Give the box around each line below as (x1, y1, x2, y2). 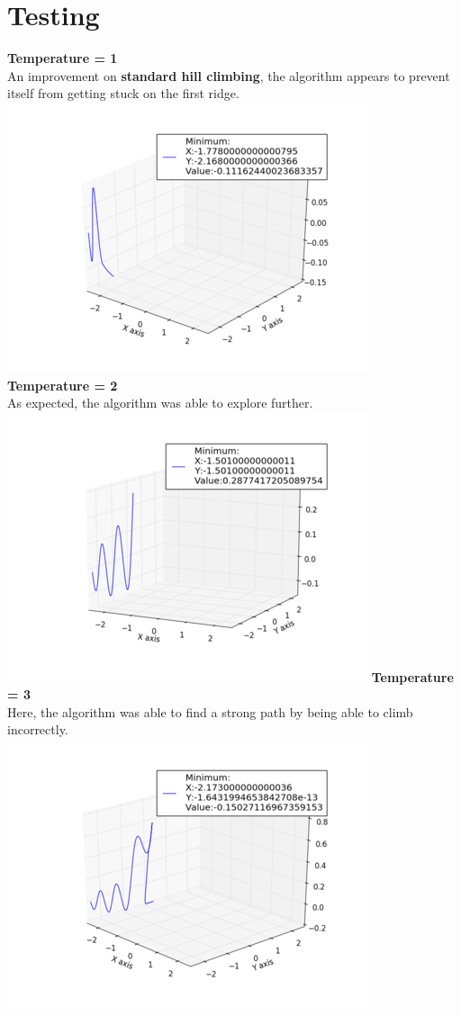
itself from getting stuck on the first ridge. (7, 84, 240, 103)
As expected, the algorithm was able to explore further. (7, 393, 313, 412)
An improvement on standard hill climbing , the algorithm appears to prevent (7, 66, 450, 85)
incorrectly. (7, 720, 68, 739)
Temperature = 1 (7, 49, 118, 67)
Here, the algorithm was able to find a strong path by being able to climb (7, 702, 413, 721)
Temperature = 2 (7, 375, 118, 394)
